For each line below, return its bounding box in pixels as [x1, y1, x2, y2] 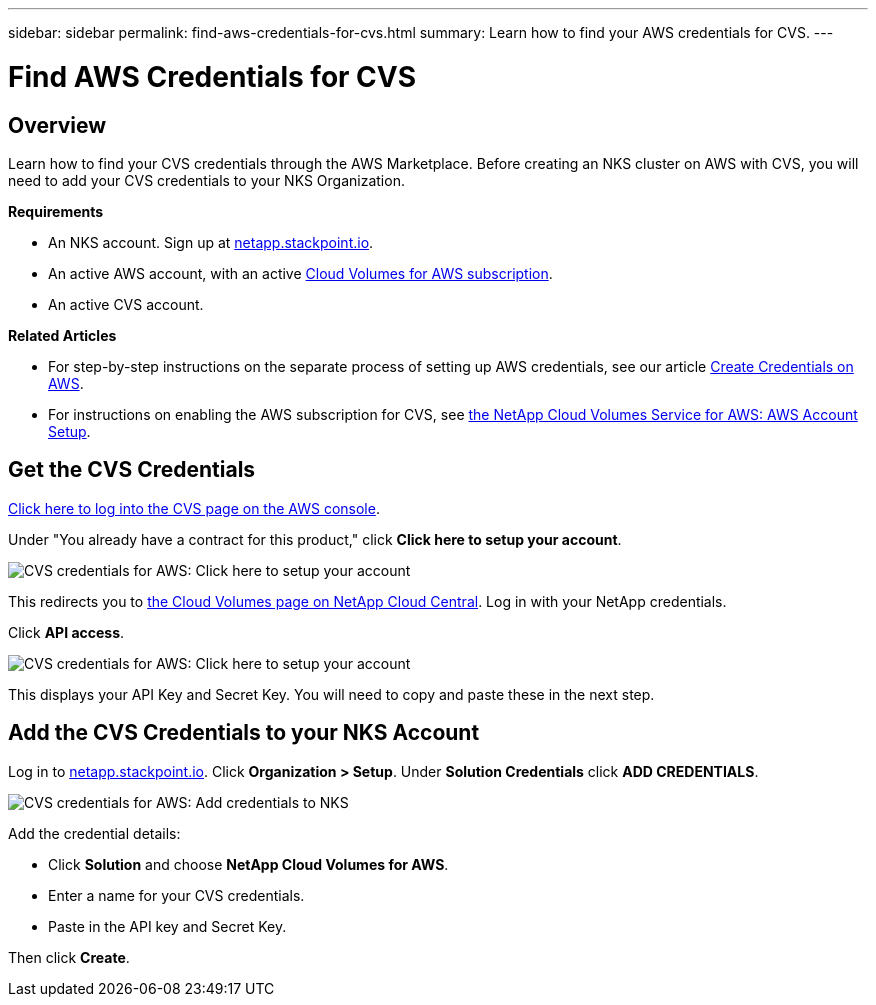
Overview [8, 112, 107, 138]
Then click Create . [8, 948, 130, 966]
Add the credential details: [8, 824, 181, 842]
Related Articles [8, 326, 117, 344]
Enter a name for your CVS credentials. [48, 886, 305, 904]
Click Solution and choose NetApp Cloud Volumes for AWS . [48, 855, 449, 873]
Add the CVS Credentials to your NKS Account [8, 720, 480, 746]
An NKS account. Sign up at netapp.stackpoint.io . [48, 233, 374, 251]
